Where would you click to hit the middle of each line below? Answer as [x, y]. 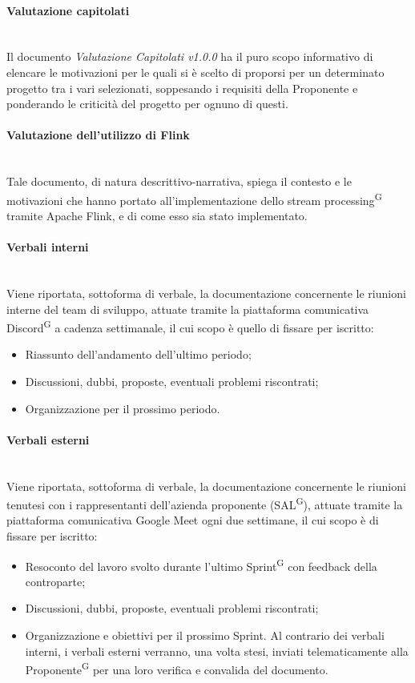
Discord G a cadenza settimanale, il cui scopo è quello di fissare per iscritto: [190, 326]
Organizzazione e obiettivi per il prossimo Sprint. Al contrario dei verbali [205, 635]
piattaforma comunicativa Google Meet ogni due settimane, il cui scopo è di [193, 520]
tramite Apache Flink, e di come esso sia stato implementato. [157, 215]
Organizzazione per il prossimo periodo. [123, 408]
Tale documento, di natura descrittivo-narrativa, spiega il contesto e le [179, 181]
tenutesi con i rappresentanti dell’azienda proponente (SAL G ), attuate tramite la [205, 503]
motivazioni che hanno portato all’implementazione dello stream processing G [194, 199]
